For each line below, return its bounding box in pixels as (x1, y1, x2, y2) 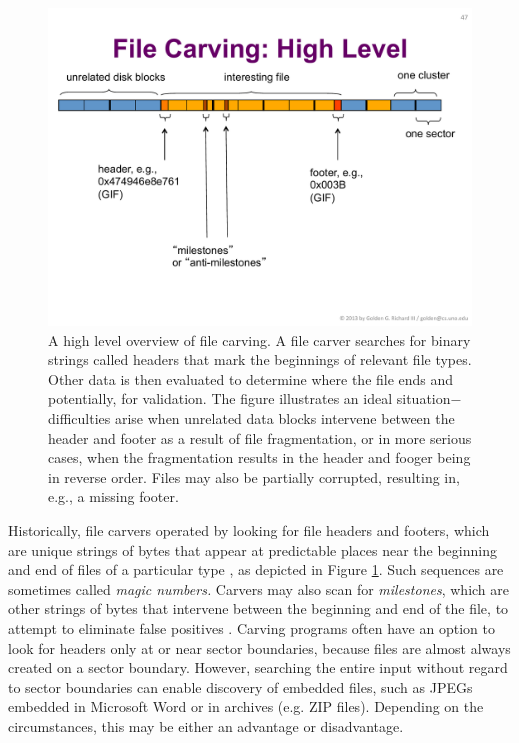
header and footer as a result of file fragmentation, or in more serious (48, 427, 472, 448)
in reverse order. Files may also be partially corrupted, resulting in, (48, 466, 460, 487)
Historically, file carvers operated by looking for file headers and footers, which (8, 519, 490, 540)
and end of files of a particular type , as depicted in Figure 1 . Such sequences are (8, 559, 504, 580)
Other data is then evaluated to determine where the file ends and (48, 368, 454, 389)
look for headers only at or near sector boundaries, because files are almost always (8, 637, 511, 658)
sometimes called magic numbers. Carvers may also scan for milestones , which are (8, 578, 509, 599)
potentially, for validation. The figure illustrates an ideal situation (48, 388, 451, 409)
